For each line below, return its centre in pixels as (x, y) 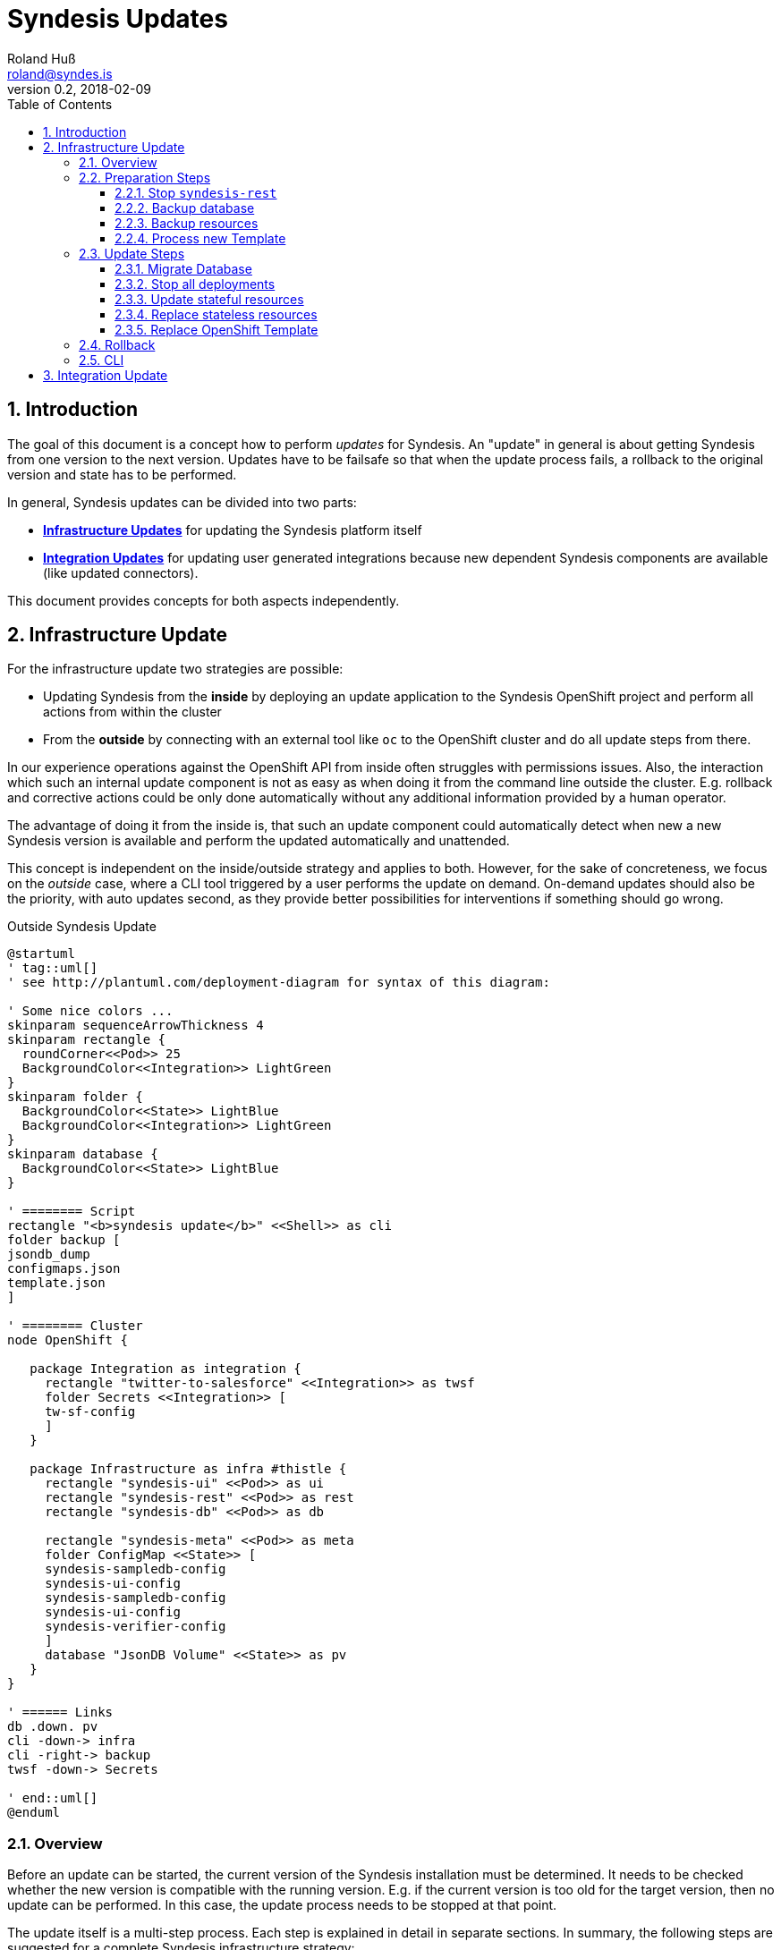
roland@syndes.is (60, 73)
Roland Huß (42, 58)
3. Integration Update (106, 375)
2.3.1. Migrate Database (183, 268)
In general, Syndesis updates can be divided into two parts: (182, 502)
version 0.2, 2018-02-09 (79, 89)
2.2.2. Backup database (185, 208)
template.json (56, 1283)
